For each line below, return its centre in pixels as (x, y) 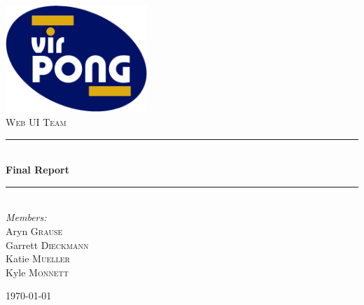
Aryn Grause (34, 230)
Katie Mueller (38, 258)
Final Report (37, 170)
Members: (26, 217)
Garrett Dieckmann (47, 244)
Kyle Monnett (37, 272)
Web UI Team (36, 121)
